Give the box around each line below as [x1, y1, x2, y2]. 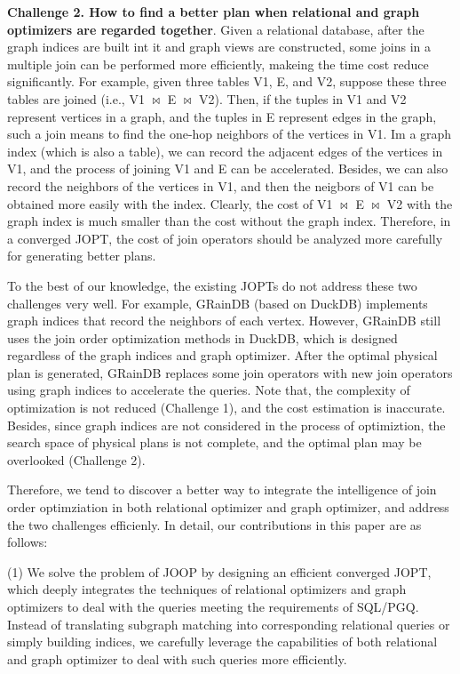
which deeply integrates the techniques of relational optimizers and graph [7, 580, 407, 598]
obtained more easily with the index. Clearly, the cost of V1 [7, 194, 333, 213]
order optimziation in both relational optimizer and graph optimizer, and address [7, 498, 449, 517]
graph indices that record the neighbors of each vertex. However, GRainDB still [7, 311, 441, 330]
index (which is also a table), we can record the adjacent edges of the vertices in [7, 141, 443, 160]
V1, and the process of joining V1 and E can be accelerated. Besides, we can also [7, 159, 448, 178]
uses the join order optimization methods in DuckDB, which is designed [7, 328, 398, 347]
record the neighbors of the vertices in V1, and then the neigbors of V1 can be [7, 176, 434, 195]
